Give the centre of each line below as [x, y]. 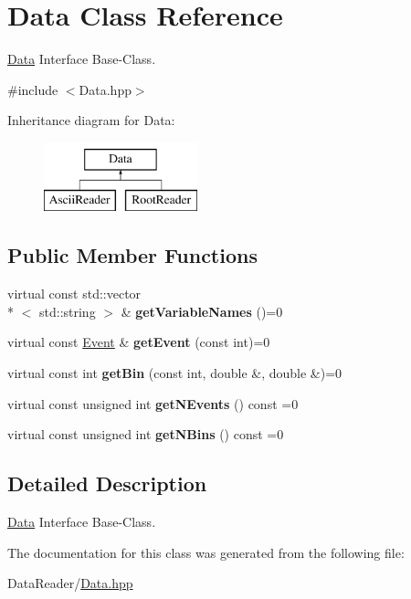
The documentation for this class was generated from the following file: [206, 552]
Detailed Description [107, 483]
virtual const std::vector [74, 294]
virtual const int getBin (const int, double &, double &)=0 [175, 373]
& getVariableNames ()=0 [202, 311]
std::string [67, 311]
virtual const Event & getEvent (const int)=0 [139, 342]
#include [33, 89]
